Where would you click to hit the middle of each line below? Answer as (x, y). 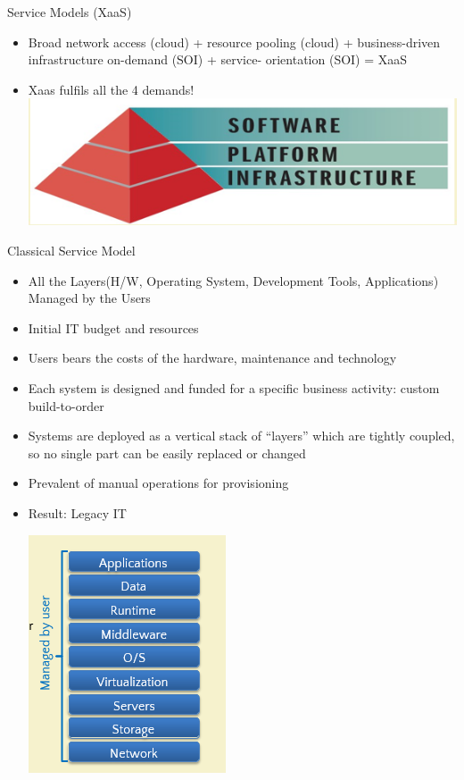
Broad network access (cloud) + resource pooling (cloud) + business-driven (234, 42)
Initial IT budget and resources (113, 327)
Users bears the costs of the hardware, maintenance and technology (212, 358)
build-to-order (66, 405)
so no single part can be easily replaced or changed (167, 453)
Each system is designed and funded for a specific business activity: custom (234, 387)
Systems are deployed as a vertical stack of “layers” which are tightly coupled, (241, 436)
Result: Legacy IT (77, 512)
